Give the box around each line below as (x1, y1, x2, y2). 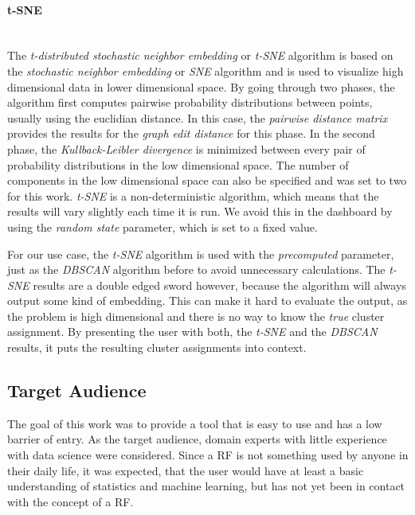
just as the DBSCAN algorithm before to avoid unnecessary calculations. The (7, 261, 386, 278)
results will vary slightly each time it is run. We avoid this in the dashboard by (7, 203, 393, 220)
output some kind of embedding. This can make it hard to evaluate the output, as (7, 292, 408, 309)
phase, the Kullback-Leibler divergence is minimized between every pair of (7, 140, 366, 157)
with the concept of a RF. (7, 493, 134, 509)
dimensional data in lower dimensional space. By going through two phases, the (7, 78, 395, 95)
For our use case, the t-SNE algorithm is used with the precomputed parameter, (7, 245, 394, 262)
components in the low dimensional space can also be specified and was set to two (7, 172, 407, 189)
